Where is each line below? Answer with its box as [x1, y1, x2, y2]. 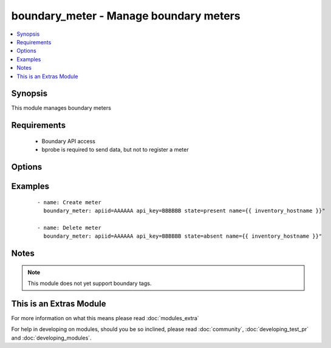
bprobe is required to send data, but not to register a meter [41, 146, 189, 153]
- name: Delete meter [37, 224, 101, 231]
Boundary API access [41, 137, 95, 145]
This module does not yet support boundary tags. [27, 279, 152, 287]
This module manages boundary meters [11, 104, 112, 112]
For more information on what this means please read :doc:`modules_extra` [11, 314, 200, 321]
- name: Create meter [37, 199, 101, 206]
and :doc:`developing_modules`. [11, 334, 92, 341]
